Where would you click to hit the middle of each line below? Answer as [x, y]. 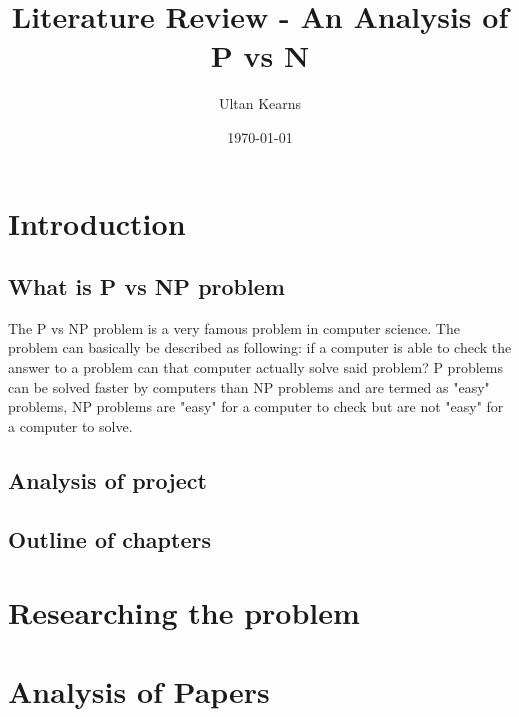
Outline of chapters [109, 538]
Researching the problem [184, 612]
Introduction [97, 222]
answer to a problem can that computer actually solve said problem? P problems [255, 367]
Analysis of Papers [139, 690]
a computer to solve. [70, 425]
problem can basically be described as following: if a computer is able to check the [260, 347]
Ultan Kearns [260, 103]
